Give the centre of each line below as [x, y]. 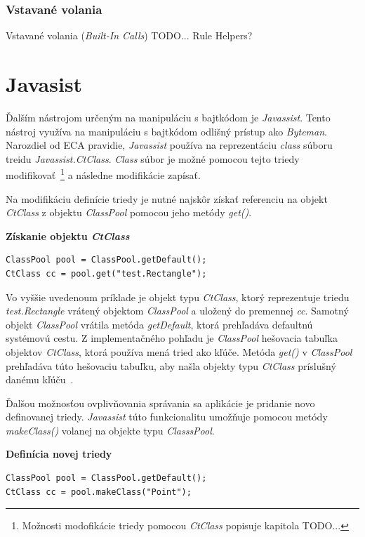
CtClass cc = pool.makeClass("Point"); [99, 492]
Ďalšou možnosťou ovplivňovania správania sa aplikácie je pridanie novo [160, 403]
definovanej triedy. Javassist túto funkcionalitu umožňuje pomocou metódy [167, 417]
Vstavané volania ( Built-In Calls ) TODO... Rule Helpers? [129, 35]
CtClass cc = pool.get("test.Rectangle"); [106, 273]
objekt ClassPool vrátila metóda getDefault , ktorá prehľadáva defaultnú [159, 324]
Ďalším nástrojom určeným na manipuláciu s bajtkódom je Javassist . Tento [168, 117]
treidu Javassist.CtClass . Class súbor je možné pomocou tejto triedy [153, 158]
